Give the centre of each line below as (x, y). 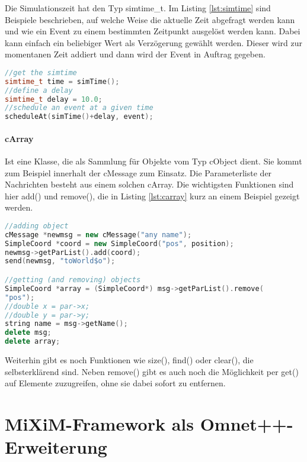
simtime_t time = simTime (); (62, 81)
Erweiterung (56, 447)
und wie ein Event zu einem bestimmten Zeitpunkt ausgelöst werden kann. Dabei (153, 31)
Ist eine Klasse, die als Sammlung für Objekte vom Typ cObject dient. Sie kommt (153, 161)
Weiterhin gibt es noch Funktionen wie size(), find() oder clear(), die (129, 360)
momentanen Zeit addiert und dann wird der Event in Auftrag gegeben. (135, 54)
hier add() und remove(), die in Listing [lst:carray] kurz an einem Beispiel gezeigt (152, 196)
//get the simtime (41, 72)
